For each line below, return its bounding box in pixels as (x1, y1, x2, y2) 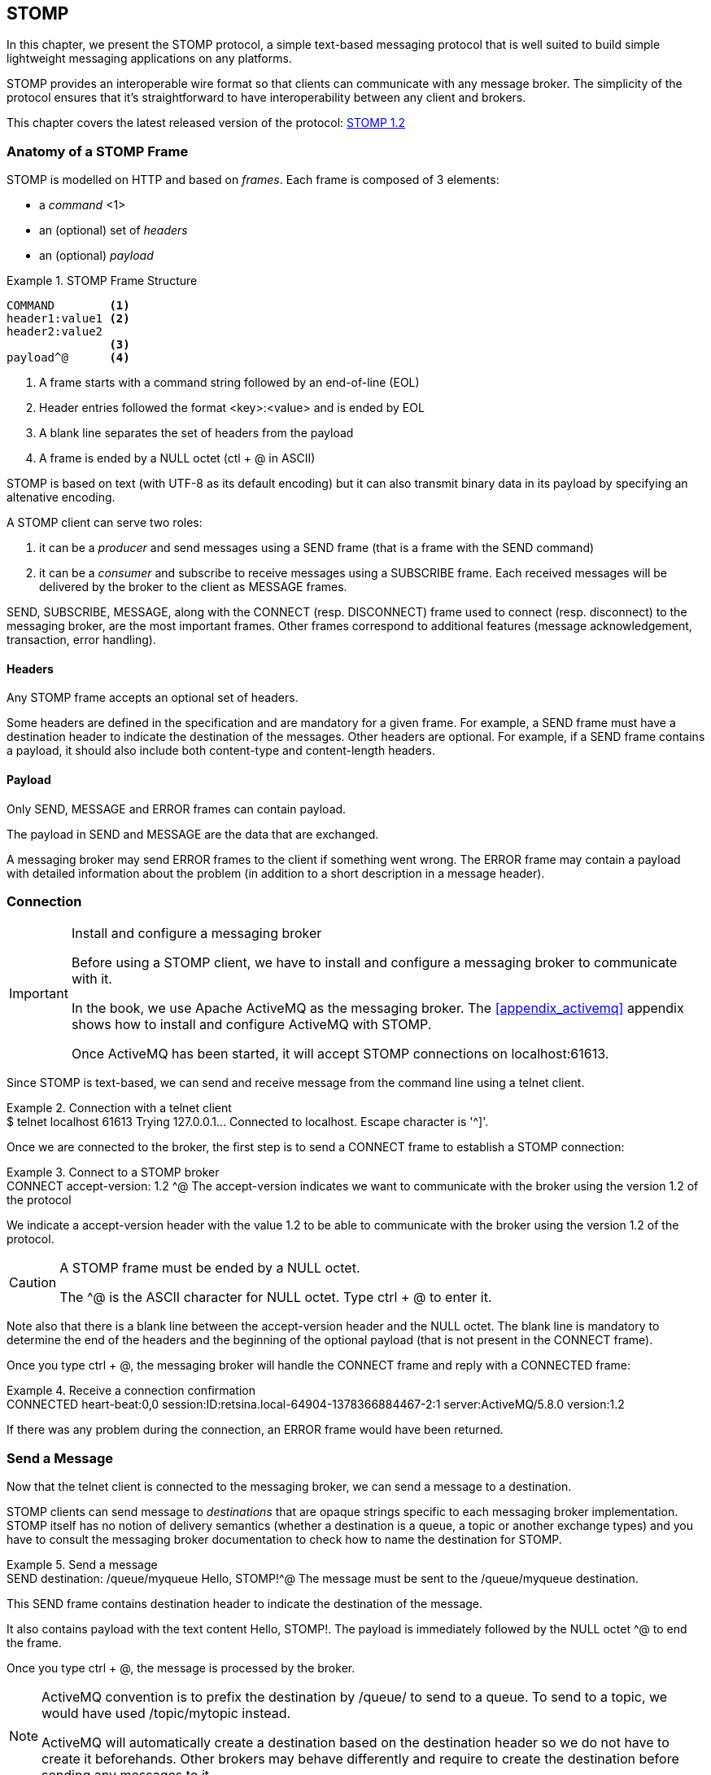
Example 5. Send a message (7, 1558, 158, 1572)
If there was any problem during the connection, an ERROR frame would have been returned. (7, 1422, 504, 1437)
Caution (9, 1274, 57, 1291)
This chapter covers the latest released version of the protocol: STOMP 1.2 (7, 116, 406, 130)
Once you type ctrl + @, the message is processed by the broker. (7, 1661, 355, 1676)
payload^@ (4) (7, 351, 130, 365)
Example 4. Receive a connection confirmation (7, 1383, 255, 1398)
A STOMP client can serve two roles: (7, 515, 203, 530)
